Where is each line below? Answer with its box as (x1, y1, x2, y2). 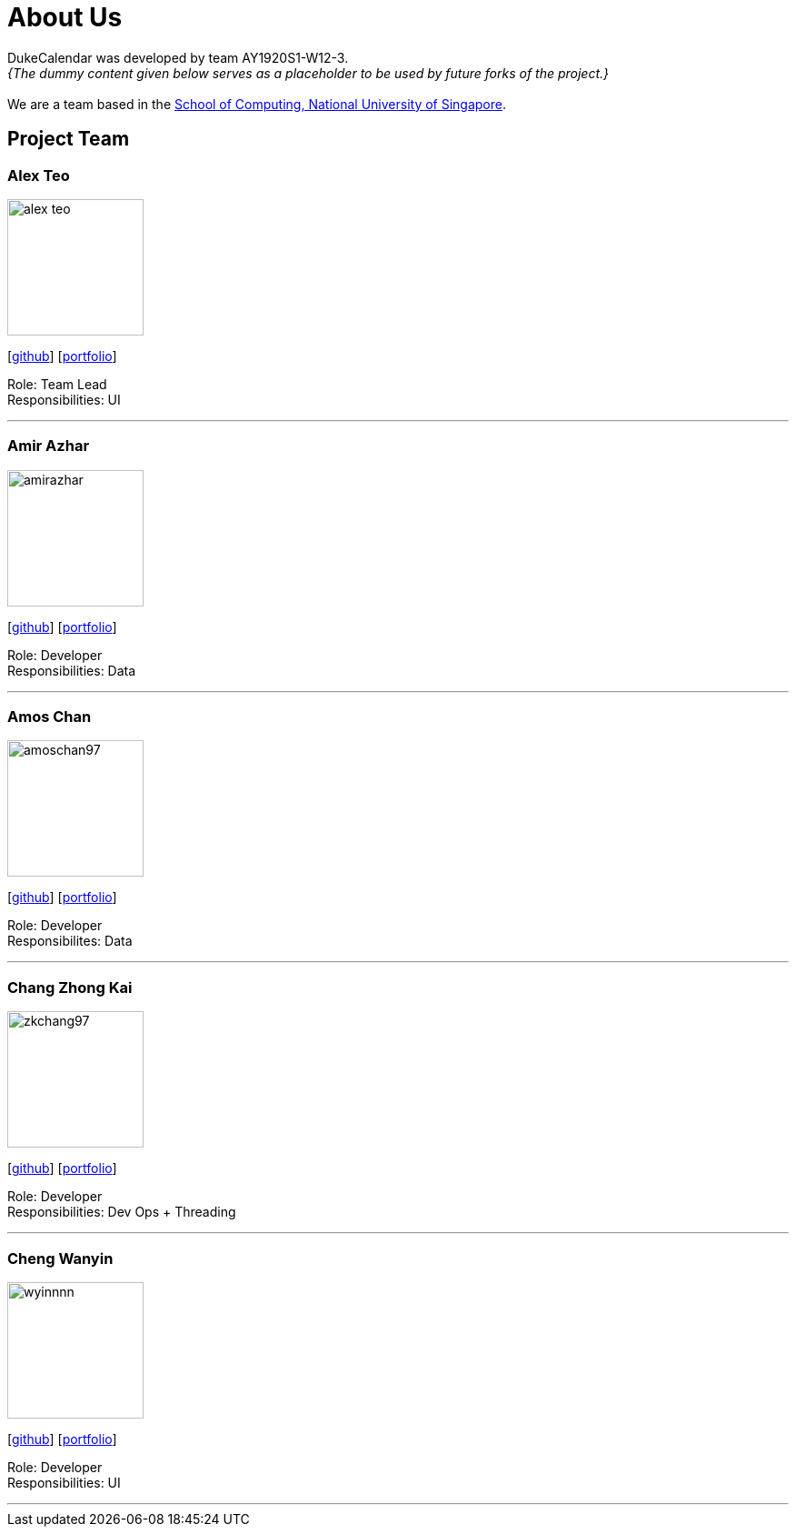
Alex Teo (7, 165, 70, 185)
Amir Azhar (7, 436, 90, 456)
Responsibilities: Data (7, 662, 136, 678)
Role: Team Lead (7, 376, 107, 392)
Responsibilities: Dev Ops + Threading (7, 1204, 236, 1220)
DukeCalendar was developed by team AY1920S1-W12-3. (7, 49, 349, 65)
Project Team (7, 127, 130, 151)
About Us (7, 2, 123, 33)
